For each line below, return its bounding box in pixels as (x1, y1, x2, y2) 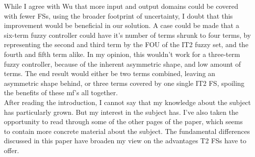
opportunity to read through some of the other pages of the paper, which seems (4, 116, 243, 127)
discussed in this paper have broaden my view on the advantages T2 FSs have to (4, 135, 247, 146)
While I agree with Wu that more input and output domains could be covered (4, 1, 238, 11)
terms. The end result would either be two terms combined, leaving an (4, 68, 215, 78)
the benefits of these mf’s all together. (4, 87, 118, 98)
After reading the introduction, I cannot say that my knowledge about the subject (4, 97, 251, 107)
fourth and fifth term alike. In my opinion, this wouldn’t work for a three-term (4, 49, 240, 59)
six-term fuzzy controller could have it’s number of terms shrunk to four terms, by (4, 29, 251, 40)
